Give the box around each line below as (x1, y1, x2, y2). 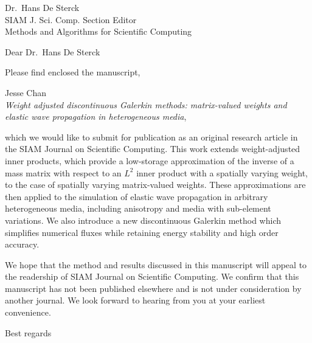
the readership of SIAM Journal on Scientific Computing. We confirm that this (5, 270, 299, 283)
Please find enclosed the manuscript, (5, 66, 140, 78)
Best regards (5, 326, 52, 339)
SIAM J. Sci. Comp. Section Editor (5, 13, 137, 26)
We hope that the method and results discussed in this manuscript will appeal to (5, 258, 307, 271)
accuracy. (5, 238, 40, 251)
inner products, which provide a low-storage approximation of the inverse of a (5, 154, 294, 167)
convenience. (5, 306, 51, 319)
